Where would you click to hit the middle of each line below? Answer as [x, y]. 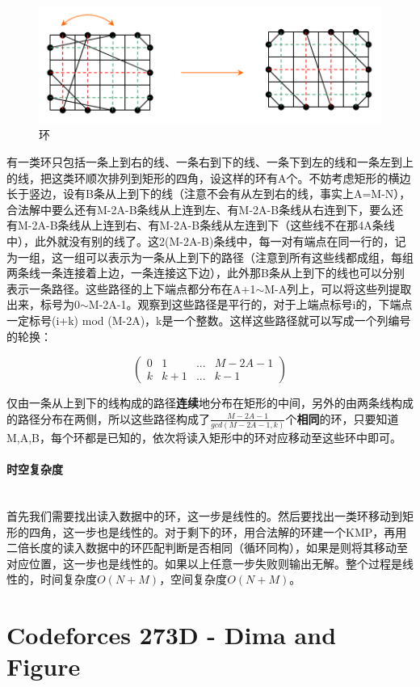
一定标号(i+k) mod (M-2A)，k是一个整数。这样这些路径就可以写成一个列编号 [209, 320]
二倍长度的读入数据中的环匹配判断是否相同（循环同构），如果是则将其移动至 [207, 548]
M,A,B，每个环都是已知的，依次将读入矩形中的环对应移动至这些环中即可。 [204, 438]
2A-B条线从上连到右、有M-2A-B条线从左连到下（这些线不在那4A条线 [213, 225]
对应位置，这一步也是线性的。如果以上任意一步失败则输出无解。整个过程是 [204, 563]
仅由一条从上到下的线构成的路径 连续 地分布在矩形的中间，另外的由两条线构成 [210, 403]
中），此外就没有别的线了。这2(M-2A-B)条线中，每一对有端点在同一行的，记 [206, 241]
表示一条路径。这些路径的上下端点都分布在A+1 [131, 288]
